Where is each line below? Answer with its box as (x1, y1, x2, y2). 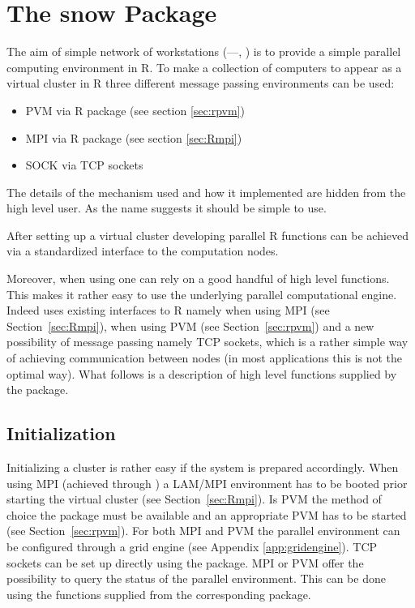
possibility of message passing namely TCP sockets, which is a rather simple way (6, 333, 409, 350)
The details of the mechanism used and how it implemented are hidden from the (6, 183, 406, 200)
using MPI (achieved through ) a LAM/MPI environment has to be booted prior (6, 474, 408, 491)
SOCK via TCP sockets (25, 156, 143, 173)
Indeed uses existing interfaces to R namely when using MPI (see (6, 302, 330, 319)
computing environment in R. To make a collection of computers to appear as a (6, 58, 402, 75)
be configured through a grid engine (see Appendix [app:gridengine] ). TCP (6, 537, 378, 554)
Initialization (6, 421, 116, 446)
